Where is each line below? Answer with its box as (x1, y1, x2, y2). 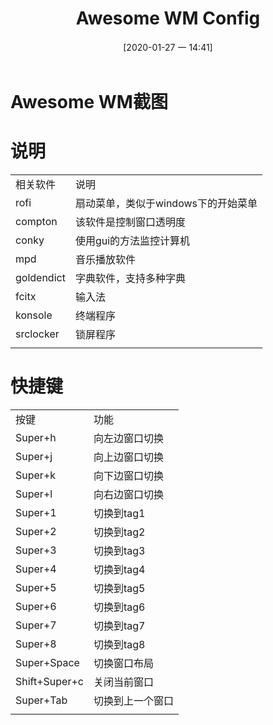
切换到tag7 (93, 618, 146, 632)
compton (15, 214, 58, 228)
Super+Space (15, 655, 80, 669)
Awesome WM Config (75, 7, 261, 30)
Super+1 (15, 505, 57, 519)
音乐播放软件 (74, 252, 136, 266)
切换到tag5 (93, 581, 146, 595)
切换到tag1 (93, 506, 146, 520)
